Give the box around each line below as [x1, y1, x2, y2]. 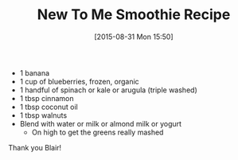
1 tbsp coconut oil [19, 102, 78, 111]
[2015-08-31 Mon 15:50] [94, 32, 174, 41]
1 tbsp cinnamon [19, 93, 74, 103]
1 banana [19, 68, 50, 77]
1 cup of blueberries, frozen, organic [19, 76, 139, 86]
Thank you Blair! [8, 142, 62, 152]
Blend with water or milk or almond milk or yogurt [19, 119, 181, 128]
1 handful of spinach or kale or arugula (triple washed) [19, 85, 197, 95]
